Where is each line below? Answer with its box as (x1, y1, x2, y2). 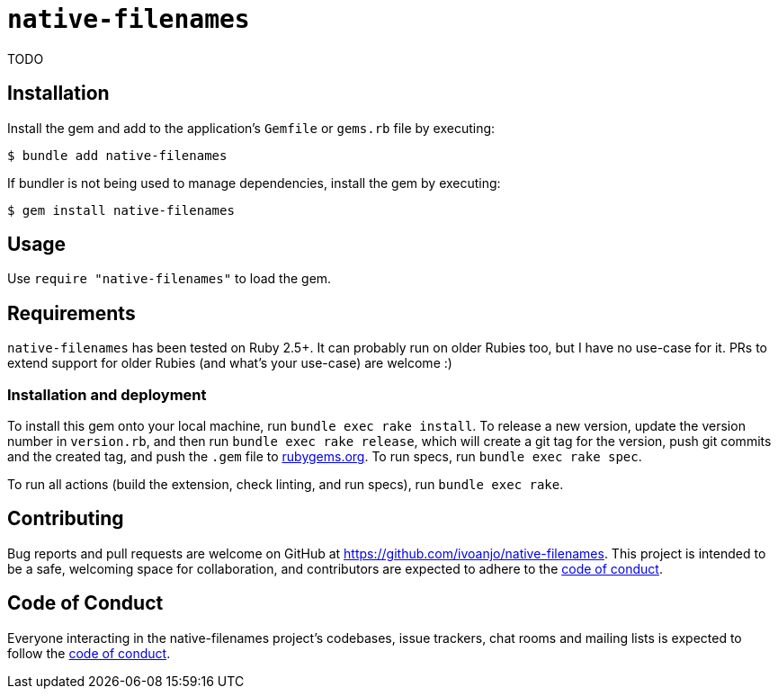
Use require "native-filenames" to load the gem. (7, 271, 332, 287)
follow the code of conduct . (7, 645, 171, 661)
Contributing (7, 507, 124, 531)
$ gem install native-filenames (7, 202, 235, 218)
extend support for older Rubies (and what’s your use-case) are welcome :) (7, 355, 452, 371)
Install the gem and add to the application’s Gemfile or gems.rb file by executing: (7, 120, 496, 136)
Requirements (7, 301, 136, 325)
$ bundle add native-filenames (7, 147, 228, 163)
